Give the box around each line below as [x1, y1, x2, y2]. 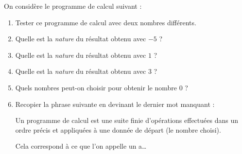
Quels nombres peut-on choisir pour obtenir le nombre [15, 82, 177, 92]
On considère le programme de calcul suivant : [4, 1, 142, 11]
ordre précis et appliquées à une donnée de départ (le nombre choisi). [15, 124, 221, 135]
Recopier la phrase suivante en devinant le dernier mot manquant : [15, 99, 215, 109]
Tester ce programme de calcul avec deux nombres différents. [15, 17, 196, 27]
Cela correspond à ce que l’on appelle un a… [15, 141, 147, 151]
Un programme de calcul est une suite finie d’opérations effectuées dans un [15, 115, 238, 125]
